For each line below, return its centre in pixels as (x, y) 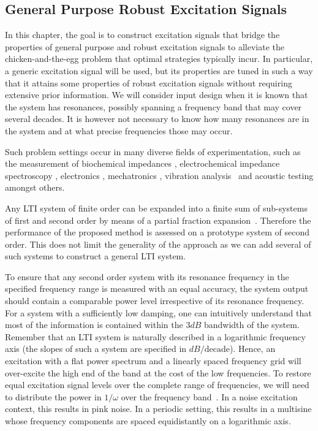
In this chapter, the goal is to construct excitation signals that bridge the (142, 35)
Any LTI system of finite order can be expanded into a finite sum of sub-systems (156, 208)
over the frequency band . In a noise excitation (209, 396)
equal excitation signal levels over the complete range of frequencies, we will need (157, 385)
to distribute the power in (53, 396)
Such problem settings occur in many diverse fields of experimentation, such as (153, 151)
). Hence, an (252, 349)
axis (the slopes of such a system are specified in (96, 349)
